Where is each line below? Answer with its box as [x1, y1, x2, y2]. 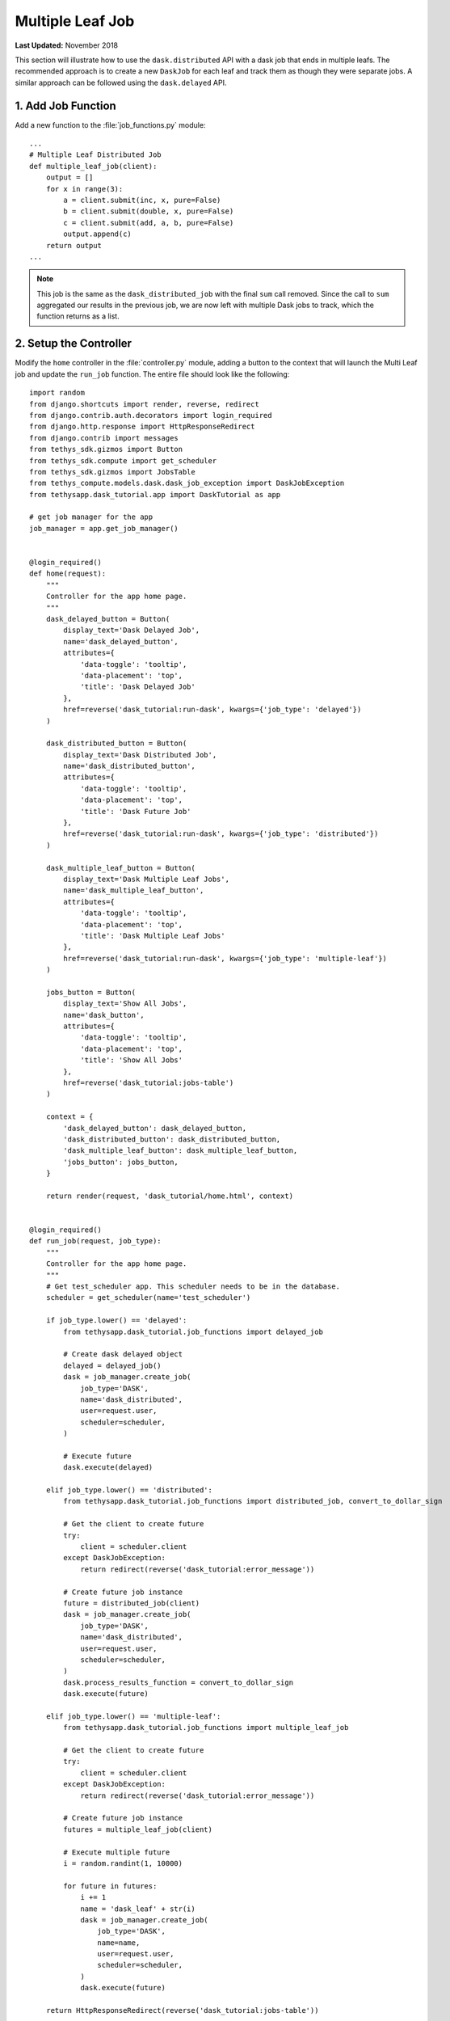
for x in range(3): [45, 184, 124, 193]
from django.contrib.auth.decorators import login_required [29, 411, 272, 420]
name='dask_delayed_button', [63, 637, 179, 646]
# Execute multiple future [63, 1847, 170, 1857]
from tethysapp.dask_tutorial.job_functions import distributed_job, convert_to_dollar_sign [63, 1496, 443, 1506]
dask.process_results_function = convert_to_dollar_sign [63, 1677, 294, 1687]
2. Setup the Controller [15, 336, 132, 351]
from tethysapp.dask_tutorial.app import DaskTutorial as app [29, 490, 281, 499]
